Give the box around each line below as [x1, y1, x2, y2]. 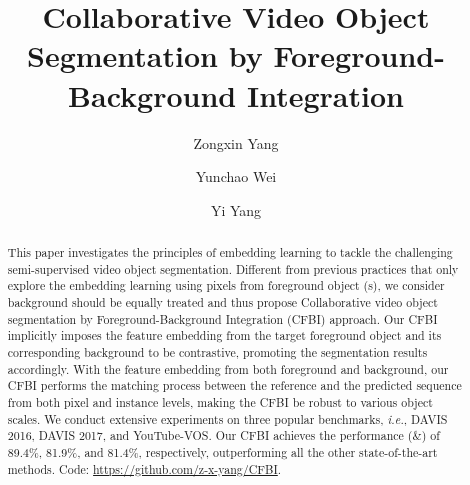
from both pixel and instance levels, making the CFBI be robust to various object [7, 393, 433, 410]
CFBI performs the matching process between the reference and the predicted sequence [7, 377, 462, 394]
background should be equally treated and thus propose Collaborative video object [7, 294, 438, 311]
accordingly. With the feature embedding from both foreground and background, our [7, 360, 449, 377]
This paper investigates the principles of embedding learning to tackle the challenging [7, 244, 453, 261]
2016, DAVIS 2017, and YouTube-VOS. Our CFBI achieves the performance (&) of [7, 427, 440, 444]
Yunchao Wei [195, 166, 277, 187]
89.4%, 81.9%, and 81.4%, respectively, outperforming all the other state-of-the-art [7, 443, 438, 460]
